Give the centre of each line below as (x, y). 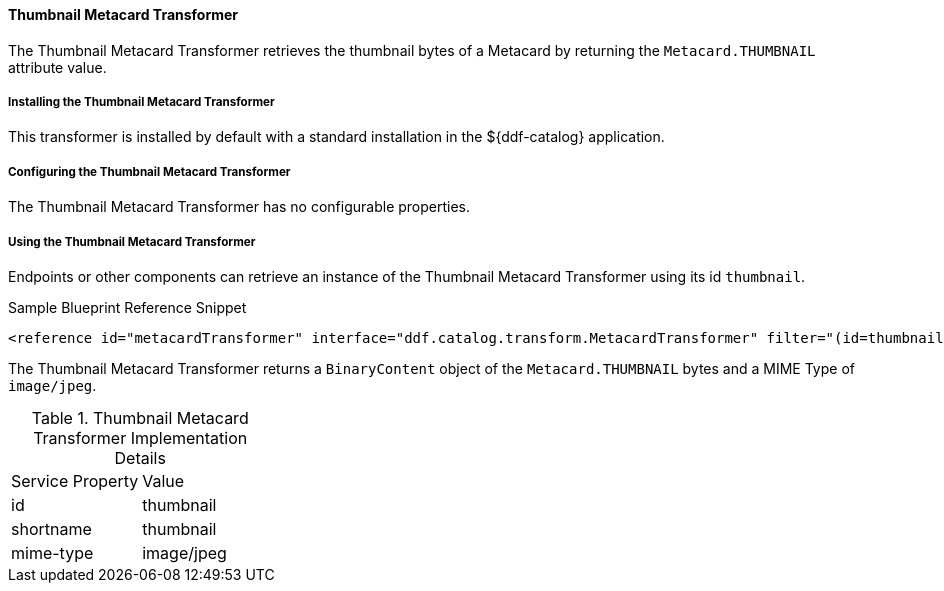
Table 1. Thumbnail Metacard (140, 417)
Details (140, 457)
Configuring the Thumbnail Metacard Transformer (149, 171)
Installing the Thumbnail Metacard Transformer (141, 102)
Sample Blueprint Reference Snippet (127, 307)
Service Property (75, 480)
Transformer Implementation (140, 437)
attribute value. (57, 67)
